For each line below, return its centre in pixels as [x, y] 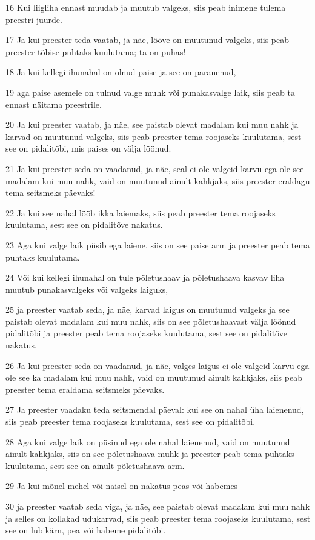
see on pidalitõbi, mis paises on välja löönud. [88, 148]
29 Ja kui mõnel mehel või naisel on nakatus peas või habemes [122, 486]
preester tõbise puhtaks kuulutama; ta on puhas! [96, 51]
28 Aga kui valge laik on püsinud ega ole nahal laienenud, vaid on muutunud [148, 442]
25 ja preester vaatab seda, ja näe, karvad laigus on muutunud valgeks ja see [148, 309]
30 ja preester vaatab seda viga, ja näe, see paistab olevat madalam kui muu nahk [158, 506]
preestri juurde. [34, 19]
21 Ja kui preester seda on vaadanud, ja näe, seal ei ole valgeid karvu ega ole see [155, 168]
